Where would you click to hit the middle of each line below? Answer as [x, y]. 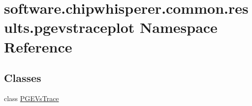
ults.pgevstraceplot [69, 27]
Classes [23, 78]
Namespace [179, 27]
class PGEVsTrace [31, 98]
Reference [38, 46]
